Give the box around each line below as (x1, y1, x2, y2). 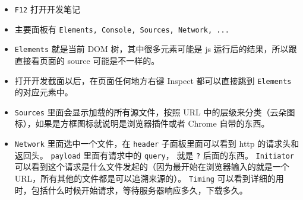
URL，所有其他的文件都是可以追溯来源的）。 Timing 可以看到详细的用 (14, 172, 284, 184)
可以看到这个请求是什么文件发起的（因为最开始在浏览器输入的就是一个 (14, 160, 289, 173)
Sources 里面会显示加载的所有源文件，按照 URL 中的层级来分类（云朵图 (14, 105, 295, 118)
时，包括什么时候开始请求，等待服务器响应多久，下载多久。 (14, 183, 248, 196)
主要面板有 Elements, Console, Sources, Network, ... (14, 22, 229, 35)
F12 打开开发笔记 (14, 3, 80, 15)
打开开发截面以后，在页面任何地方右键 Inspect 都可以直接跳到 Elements (14, 74, 292, 86)
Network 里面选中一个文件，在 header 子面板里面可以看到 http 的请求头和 (14, 137, 299, 150)
